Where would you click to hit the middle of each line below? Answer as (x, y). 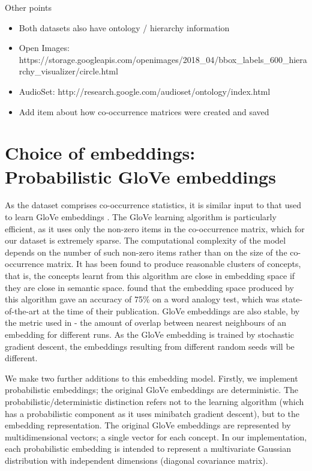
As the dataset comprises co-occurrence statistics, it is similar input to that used (153, 205)
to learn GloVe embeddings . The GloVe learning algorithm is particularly (141, 217)
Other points (28, 7)
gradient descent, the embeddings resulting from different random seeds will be (150, 346)
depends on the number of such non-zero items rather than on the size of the (146, 252)
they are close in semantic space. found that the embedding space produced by (149, 287)
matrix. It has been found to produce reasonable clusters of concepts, (174, 264)
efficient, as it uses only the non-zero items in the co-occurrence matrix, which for (155, 228)
